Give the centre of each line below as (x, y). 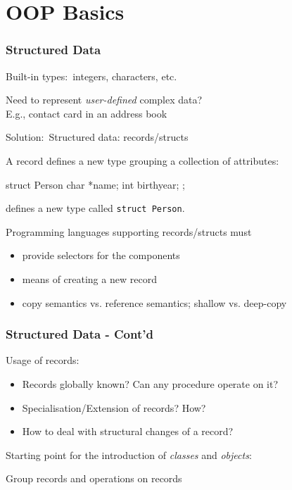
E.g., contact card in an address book (87, 113)
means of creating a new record (89, 279)
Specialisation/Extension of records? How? (114, 407)
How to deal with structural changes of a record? (128, 431)
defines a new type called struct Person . (95, 208)
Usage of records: (43, 360)
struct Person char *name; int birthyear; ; (95, 184)
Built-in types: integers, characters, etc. (91, 76)
